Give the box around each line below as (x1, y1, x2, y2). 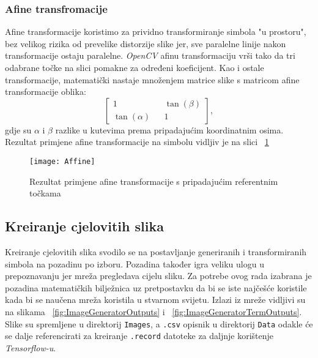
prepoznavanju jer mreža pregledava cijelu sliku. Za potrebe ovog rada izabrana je (5, 269, 312, 282)
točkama (29, 187, 61, 200)
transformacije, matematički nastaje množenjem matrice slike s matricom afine (5, 73, 300, 86)
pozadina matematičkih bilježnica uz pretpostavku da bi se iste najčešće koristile (5, 281, 307, 294)
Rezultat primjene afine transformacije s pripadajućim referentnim (29, 174, 278, 187)
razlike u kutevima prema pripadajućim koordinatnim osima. (55, 123, 284, 136)
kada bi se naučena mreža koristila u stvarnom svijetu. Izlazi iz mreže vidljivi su (5, 293, 306, 306)
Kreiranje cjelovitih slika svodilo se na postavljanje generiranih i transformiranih (5, 245, 307, 258)
